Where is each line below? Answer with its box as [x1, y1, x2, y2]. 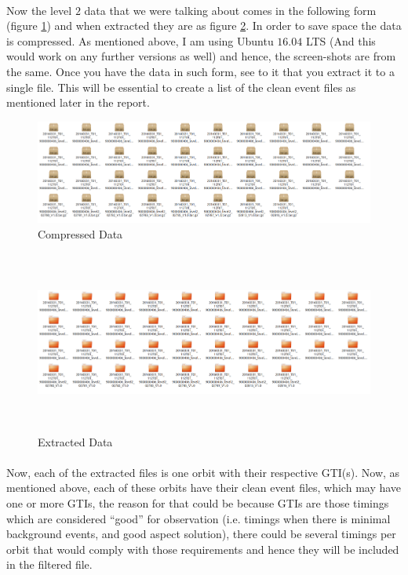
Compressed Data [38, 225, 123, 242]
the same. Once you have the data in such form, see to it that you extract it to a [6, 63, 395, 79]
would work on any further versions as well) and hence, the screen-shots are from [6, 48, 396, 64]
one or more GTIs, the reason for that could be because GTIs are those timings [6, 494, 389, 511]
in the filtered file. [6, 556, 93, 573]
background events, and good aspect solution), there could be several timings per [6, 526, 396, 542]
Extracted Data [38, 433, 113, 449]
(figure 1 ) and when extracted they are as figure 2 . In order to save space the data [6, 17, 402, 34]
